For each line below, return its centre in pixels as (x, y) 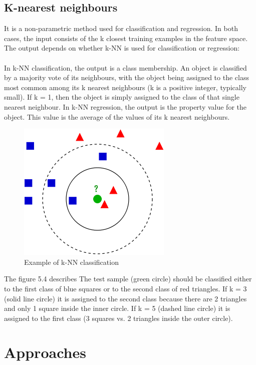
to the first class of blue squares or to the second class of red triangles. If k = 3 (125, 288)
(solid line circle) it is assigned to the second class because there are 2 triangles (125, 298)
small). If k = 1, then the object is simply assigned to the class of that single (122, 97)
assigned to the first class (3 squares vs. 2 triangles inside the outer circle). (118, 318)
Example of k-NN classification (71, 262)
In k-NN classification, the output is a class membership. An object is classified (125, 67)
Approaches (45, 352)
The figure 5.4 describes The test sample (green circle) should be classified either (128, 279)
